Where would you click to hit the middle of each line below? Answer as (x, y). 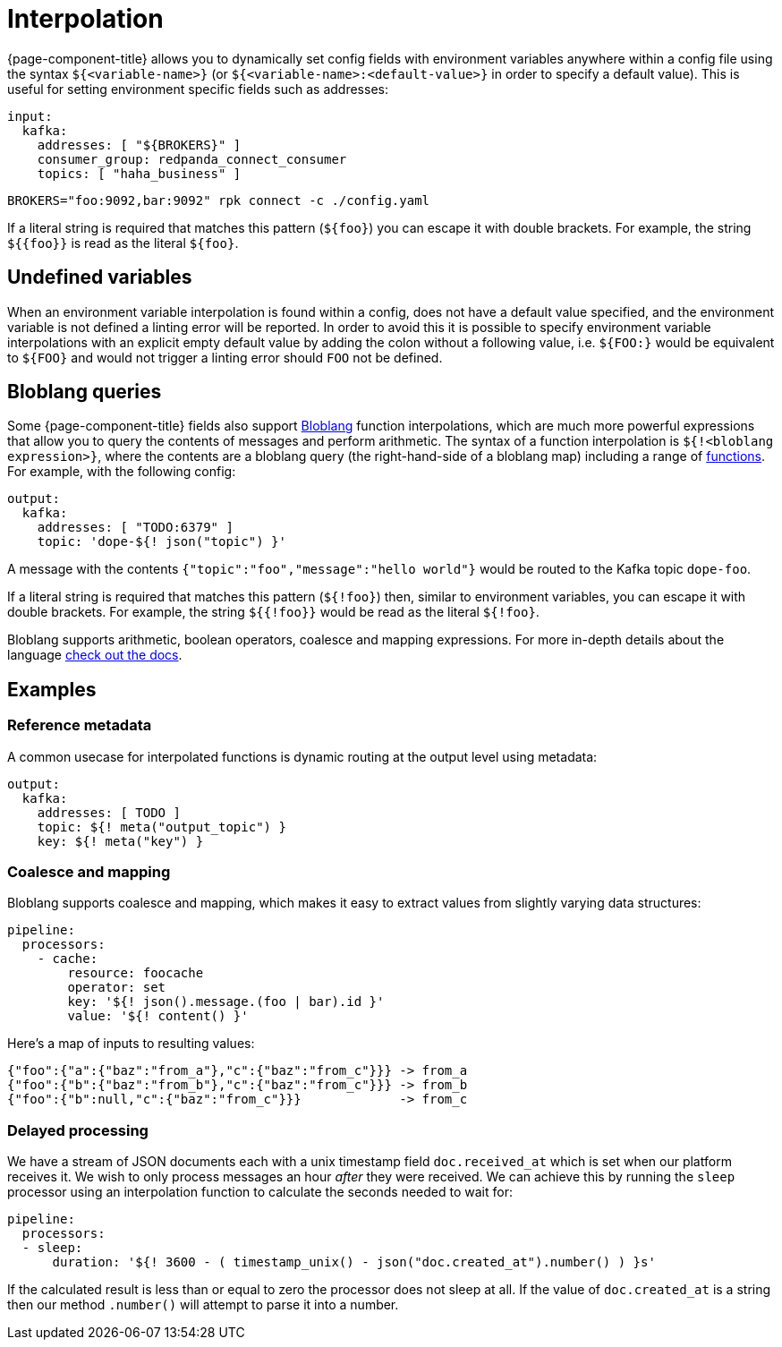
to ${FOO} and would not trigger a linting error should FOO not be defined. (225, 357)
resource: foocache (136, 973)
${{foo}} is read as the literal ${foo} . (123, 243)
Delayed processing (78, 1130)
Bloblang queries (85, 392)
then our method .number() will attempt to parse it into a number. (203, 1305)
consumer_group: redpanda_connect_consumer (192, 159)
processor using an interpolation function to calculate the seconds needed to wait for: (260, 1192)
